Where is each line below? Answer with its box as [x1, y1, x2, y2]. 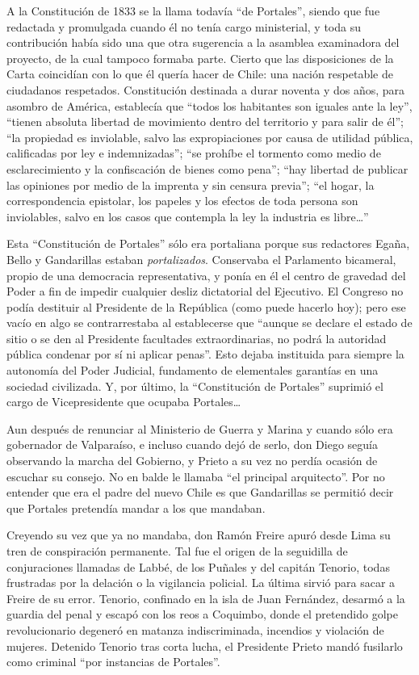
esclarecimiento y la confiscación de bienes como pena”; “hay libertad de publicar [6, 160, 409, 177]
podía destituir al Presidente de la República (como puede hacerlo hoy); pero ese [6, 298, 406, 315]
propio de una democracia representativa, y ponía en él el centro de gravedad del [6, 266, 406, 283]
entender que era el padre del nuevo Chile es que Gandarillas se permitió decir [6, 484, 394, 501]
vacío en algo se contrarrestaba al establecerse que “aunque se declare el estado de [6, 314, 413, 331]
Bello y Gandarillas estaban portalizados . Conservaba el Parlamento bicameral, [6, 250, 396, 267]
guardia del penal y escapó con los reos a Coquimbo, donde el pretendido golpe [6, 606, 398, 623]
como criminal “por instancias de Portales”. [6, 653, 220, 670]
